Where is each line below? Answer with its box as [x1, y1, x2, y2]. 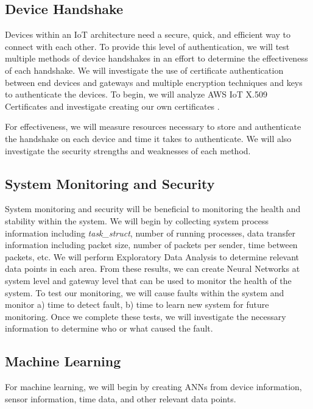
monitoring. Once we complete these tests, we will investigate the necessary [5, 310, 286, 322]
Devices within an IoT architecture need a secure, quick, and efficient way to [5, 28, 291, 41]
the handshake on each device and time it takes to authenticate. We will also [5, 132, 292, 144]
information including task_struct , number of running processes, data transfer [5, 226, 296, 239]
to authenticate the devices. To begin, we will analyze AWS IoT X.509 [5, 88, 267, 101]
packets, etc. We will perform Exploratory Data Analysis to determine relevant [5, 250, 300, 263]
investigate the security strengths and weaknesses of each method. [5, 144, 251, 157]
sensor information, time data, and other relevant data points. [5, 392, 236, 405]
